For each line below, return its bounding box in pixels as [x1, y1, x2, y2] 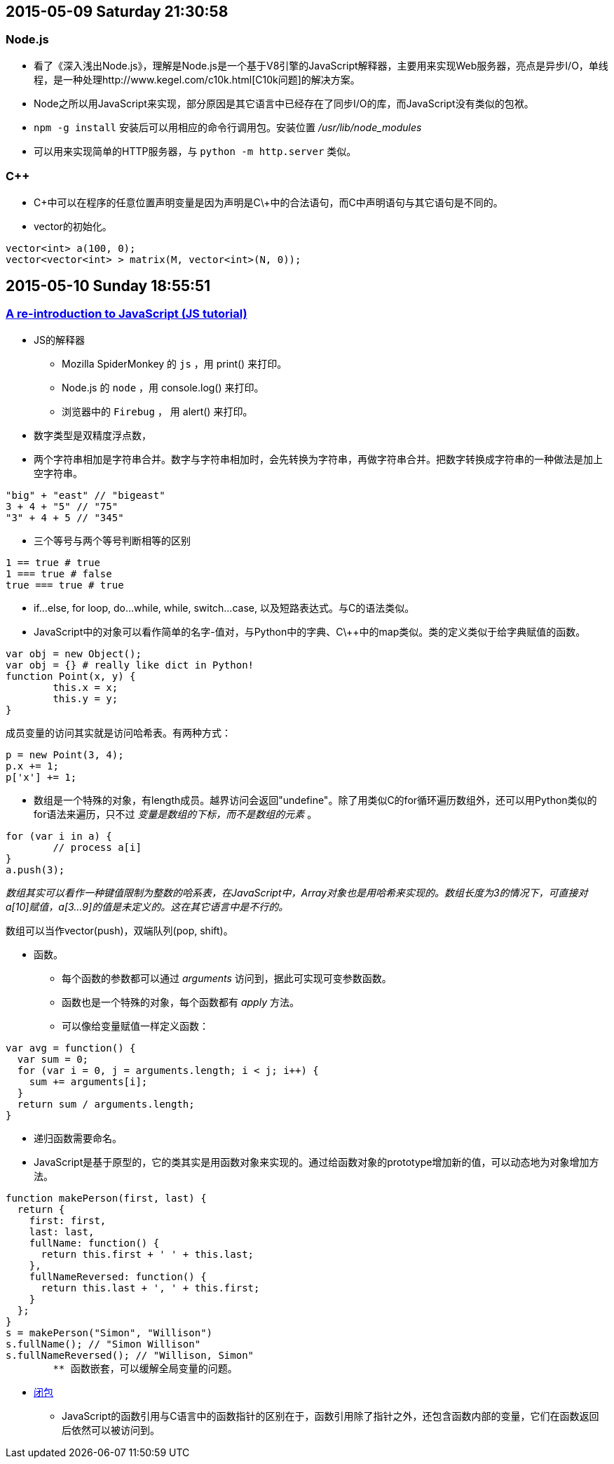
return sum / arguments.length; [17, 1098, 195, 1110]
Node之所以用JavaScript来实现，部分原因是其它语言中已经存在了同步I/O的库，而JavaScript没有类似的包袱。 [34, 97, 534, 109]
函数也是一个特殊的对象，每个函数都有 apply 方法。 [62, 995, 299, 1008]
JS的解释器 [34, 333, 85, 346]
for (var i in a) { [6, 830, 112, 842]
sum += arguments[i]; [29, 1075, 148, 1087]
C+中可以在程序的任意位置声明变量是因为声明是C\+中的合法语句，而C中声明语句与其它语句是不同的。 [34, 196, 503, 208]
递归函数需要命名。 [34, 1131, 122, 1144]
